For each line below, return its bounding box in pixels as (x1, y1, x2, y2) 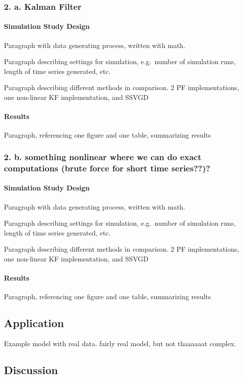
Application (4, 315, 64, 331)
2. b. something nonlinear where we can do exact (4, 150, 202, 163)
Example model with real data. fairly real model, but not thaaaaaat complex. (4, 338, 237, 349)
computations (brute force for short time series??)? (4, 162, 211, 174)
